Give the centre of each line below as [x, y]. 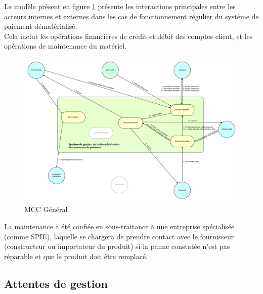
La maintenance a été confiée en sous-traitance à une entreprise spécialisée [119, 226]
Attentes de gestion [56, 283]
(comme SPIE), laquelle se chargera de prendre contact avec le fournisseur [119, 236]
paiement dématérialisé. [41, 26]
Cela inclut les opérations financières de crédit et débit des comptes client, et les [128, 36]
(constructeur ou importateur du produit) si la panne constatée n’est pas [117, 246]
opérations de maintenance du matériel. [65, 46]
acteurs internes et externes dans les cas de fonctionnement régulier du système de [131, 16]
